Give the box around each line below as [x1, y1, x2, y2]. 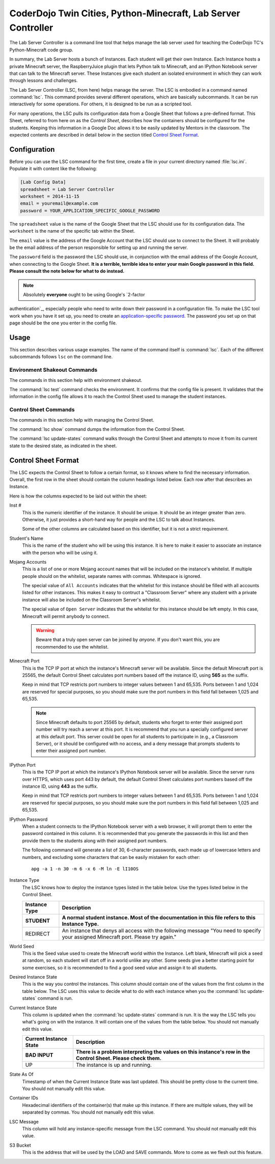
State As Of [9, 1071, 34, 1077]
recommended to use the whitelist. [36, 644, 109, 650]
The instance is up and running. [75, 1062, 152, 1069]
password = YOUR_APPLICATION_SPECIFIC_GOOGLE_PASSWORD [20, 208, 160, 213]
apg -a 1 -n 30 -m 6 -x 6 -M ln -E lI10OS [31, 866, 139, 872]
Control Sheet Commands [9, 406, 75, 413]
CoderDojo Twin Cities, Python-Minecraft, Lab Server [9, 8, 240, 19]
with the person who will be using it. [22, 549, 98, 556]
